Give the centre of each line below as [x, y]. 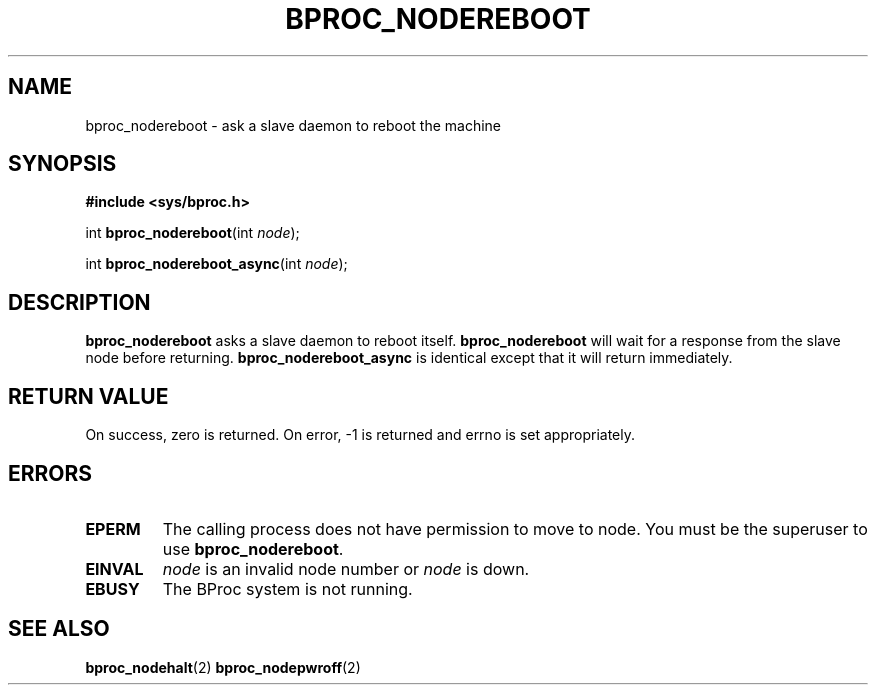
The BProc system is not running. [287, 588]
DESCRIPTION [79, 302]
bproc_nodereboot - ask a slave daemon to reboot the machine [293, 125]
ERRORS [50, 473]
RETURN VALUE [88, 396]
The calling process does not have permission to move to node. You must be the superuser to [515, 528]
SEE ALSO [59, 629]
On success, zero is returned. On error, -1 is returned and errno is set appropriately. [360, 435]
